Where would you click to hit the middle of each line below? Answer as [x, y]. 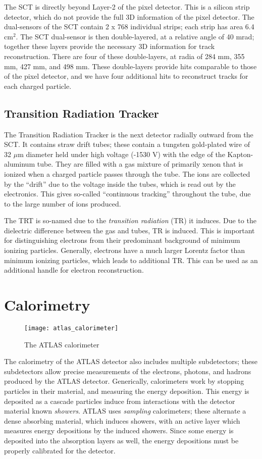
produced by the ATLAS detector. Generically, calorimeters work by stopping [124, 381]
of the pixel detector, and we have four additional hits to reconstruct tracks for [126, 76]
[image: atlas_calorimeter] [71, 328]
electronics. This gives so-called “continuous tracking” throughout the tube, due [127, 194]
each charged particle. [38, 86]
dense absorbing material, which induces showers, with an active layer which [122, 420]
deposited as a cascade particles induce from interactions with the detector [120, 401]
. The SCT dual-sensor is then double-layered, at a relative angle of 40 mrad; [135, 36]
